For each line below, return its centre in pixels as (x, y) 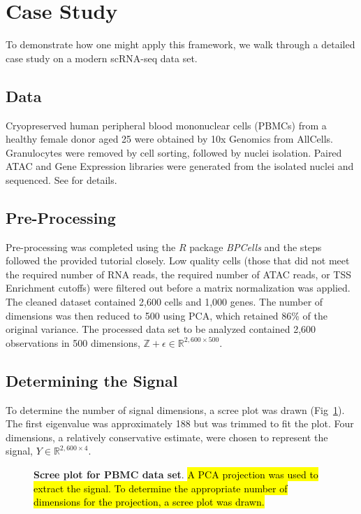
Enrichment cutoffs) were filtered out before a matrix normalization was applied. (178, 288)
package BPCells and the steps (256, 247)
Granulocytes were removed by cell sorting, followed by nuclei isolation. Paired (174, 152)
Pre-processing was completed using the (91, 247)
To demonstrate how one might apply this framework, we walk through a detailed (180, 44)
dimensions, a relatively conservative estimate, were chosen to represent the (167, 437)
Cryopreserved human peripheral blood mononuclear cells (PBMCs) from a (166, 125)
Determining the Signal (92, 380)
